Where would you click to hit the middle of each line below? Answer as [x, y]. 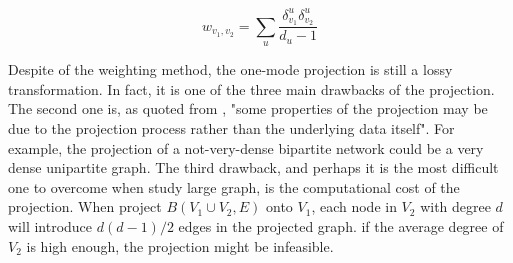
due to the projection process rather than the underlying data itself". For [231, 127]
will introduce [50, 225]
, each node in [354, 206]
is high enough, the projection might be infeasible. [180, 245]
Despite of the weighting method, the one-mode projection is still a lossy [230, 69]
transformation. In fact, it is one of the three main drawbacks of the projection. [251, 88]
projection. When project [85, 206]
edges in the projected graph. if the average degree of [341, 225]
